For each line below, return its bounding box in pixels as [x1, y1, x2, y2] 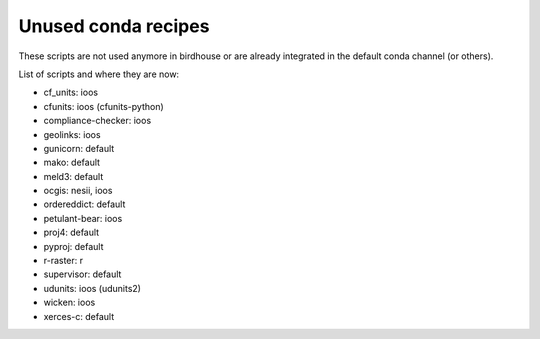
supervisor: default [43, 268, 122, 280]
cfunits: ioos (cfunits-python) [43, 100, 164, 112]
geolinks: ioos [43, 128, 101, 140]
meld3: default [43, 170, 104, 182]
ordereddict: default [43, 198, 126, 210]
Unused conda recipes [18, 15, 210, 37]
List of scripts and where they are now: [18, 68, 180, 80]
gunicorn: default [43, 142, 115, 154]
